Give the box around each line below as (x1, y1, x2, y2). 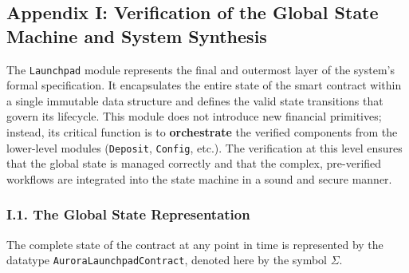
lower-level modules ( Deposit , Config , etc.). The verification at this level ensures (6, 139, 403, 156)
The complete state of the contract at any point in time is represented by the (6, 235, 383, 252)
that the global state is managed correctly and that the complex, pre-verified (6, 155, 382, 172)
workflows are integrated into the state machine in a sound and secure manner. (6, 170, 392, 187)
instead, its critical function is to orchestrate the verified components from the (6, 124, 398, 140)
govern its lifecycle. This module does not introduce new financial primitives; (6, 108, 382, 125)
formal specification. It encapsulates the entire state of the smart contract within (6, 77, 402, 93)
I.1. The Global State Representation (6, 204, 250, 224)
